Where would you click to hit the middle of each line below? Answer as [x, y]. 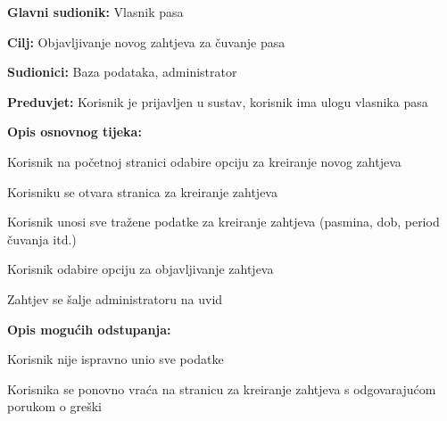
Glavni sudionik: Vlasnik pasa [95, 12]
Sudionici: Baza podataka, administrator [122, 72]
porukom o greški [54, 406]
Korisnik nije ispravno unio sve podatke [116, 359]
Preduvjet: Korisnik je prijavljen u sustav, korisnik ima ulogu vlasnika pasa [218, 101]
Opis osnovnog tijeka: [74, 132]
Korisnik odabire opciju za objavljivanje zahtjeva [141, 269]
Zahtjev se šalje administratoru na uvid [115, 298]
